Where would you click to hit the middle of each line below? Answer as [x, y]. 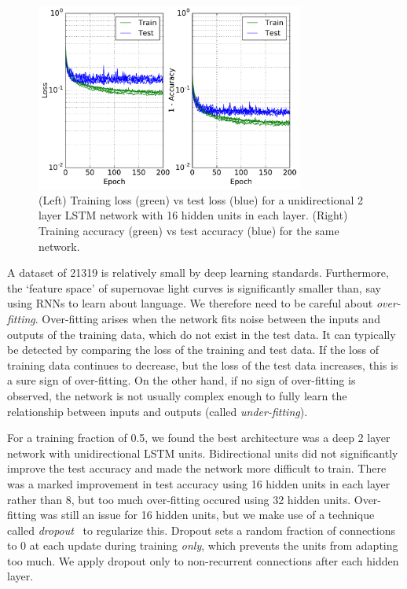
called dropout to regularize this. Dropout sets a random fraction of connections [201, 530]
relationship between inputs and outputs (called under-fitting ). [158, 411]
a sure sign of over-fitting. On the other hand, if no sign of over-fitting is [181, 380]
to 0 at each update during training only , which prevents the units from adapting [203, 545]
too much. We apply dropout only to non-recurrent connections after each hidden [203, 560]
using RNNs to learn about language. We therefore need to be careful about [190, 303]
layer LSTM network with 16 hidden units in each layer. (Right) [193, 215]
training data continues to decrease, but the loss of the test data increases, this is [203, 364]
